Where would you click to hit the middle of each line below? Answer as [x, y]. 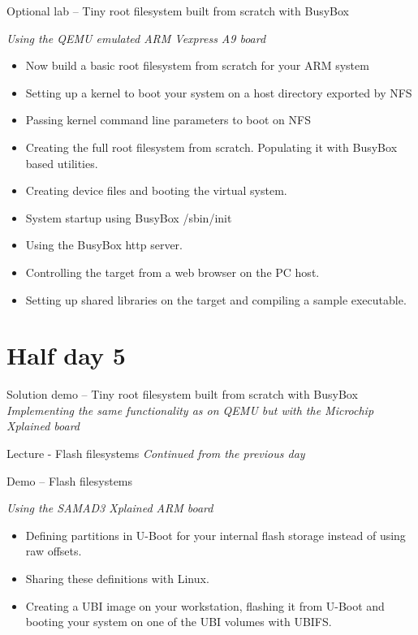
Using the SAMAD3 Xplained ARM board [110, 508]
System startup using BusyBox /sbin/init [129, 217]
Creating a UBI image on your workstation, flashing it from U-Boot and [205, 605]
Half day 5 [66, 355]
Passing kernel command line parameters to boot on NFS [168, 120]
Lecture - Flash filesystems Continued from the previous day [156, 454]
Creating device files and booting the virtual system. [156, 190]
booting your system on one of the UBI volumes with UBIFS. [179, 622]
